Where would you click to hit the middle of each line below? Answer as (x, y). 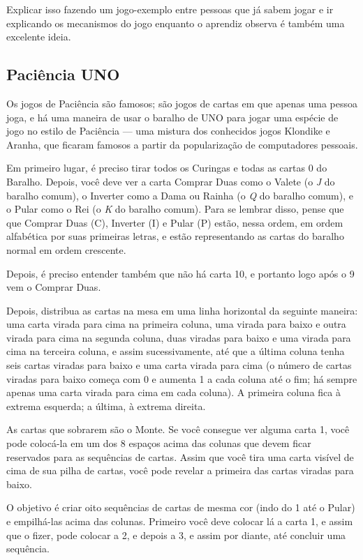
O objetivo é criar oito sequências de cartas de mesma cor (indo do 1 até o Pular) (181, 507)
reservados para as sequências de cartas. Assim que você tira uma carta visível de (180, 456)
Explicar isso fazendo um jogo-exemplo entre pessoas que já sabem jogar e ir (170, 9)
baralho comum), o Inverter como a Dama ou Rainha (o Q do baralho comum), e (180, 195)
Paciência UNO (63, 74)
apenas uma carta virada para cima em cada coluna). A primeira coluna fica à (173, 392)
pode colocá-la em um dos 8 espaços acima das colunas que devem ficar (159, 443)
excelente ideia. (39, 37)
